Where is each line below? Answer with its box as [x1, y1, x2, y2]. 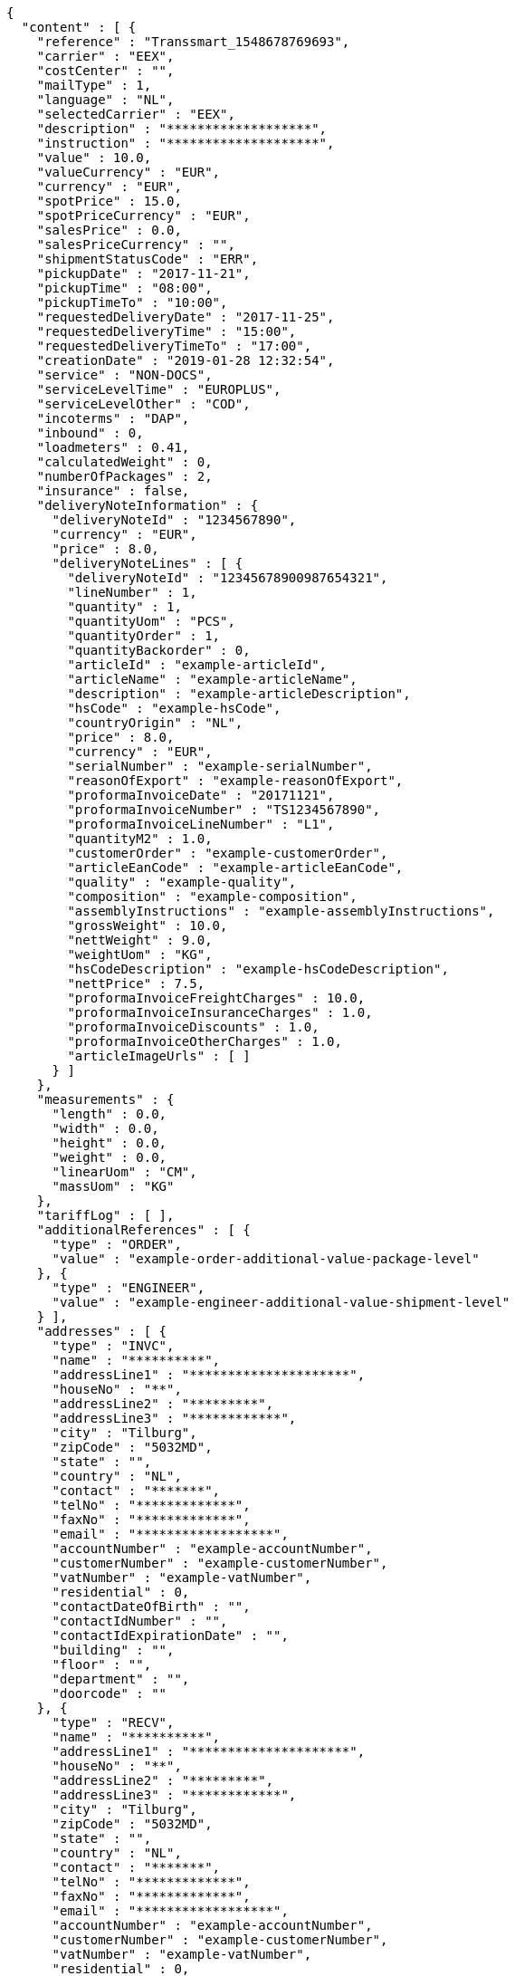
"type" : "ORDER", [52, 1237, 182, 1252]
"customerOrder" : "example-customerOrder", [67, 846, 388, 860]
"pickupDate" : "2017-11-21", [36, 266, 251, 281]
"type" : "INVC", [52, 1338, 175, 1353]
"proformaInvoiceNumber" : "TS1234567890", [67, 802, 381, 817]
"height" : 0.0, [52, 1136, 167, 1150]
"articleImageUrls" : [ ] [67, 1049, 251, 1063]
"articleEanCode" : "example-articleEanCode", [67, 860, 404, 875]
